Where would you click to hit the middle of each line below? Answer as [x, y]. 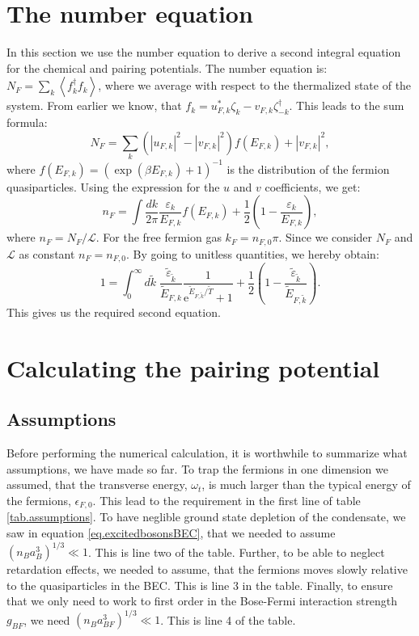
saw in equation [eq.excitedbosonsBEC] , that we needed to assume [171, 532]
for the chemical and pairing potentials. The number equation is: [167, 67]
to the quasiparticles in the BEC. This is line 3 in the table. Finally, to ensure [200, 585]
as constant [47, 253]
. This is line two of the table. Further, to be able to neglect [236, 551]
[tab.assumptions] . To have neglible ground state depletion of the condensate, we [206, 517]
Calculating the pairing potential [193, 367]
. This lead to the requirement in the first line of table [226, 500]
